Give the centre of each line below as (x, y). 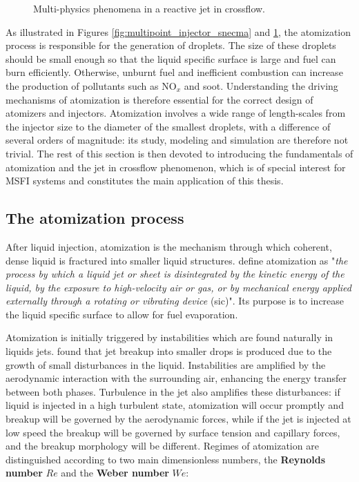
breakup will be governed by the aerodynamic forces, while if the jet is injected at (178, 419)
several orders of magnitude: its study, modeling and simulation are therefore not (177, 140)
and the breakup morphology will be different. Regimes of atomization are (162, 446)
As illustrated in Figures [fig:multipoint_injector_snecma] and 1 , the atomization (178, 31)
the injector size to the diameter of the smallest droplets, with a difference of (168, 126)
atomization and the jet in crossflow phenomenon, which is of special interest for (176, 167)
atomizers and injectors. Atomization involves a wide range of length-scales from (176, 113)
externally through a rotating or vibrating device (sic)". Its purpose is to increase (175, 301)
